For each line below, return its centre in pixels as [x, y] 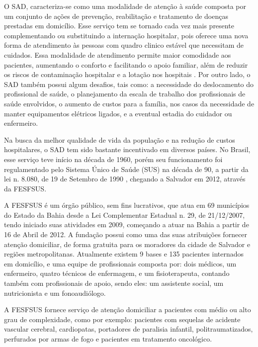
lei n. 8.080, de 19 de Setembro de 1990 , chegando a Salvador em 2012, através [125, 179]
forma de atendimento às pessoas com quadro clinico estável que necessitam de [124, 45]
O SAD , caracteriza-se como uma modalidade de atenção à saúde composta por [125, 6]
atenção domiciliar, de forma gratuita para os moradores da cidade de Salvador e [127, 244]
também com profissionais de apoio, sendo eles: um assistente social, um [114, 283]
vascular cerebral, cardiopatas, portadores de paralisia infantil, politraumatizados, [129, 329]
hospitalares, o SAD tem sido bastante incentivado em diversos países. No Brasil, [127, 149]
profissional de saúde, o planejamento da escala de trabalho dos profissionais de [125, 94]
